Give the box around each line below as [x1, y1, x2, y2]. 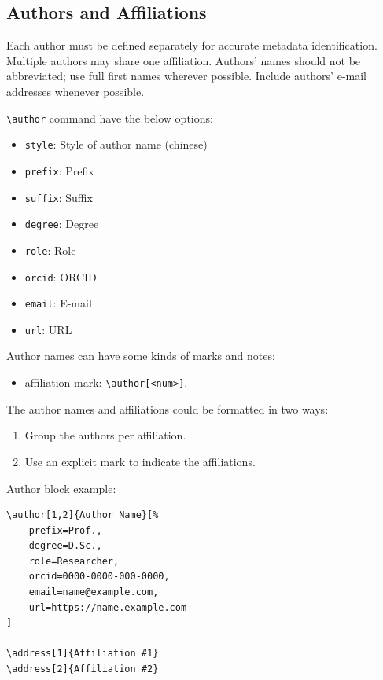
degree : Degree [24, 215, 99, 232]
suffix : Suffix [24, 189, 93, 205]
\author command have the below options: [6, 109, 213, 126]
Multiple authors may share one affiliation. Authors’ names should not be [6, 52, 361, 68]
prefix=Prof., [28, 524, 102, 536]
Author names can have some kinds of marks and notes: [6, 347, 275, 364]
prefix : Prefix [24, 162, 94, 178]
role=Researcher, [28, 555, 120, 567]
